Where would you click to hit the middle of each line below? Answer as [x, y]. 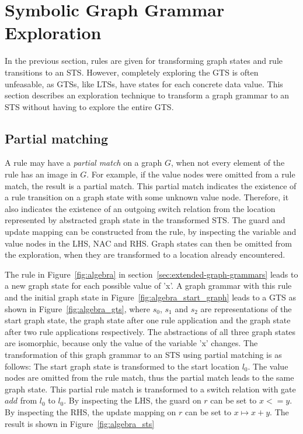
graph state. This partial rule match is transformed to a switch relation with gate [150, 389]
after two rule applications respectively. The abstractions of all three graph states [150, 331]
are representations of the [246, 308]
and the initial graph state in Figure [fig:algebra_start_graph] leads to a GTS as [151, 297]
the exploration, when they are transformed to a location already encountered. [145, 254]
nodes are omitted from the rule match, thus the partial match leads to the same [149, 377]
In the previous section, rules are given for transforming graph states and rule [144, 61]
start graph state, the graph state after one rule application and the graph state [148, 320]
